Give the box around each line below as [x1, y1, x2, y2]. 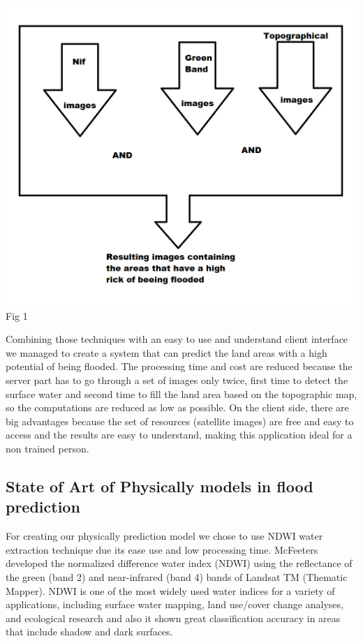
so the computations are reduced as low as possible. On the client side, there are [6, 400, 349, 415]
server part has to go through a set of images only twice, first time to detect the [6, 372, 348, 387]
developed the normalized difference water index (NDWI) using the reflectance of [6, 556, 353, 570]
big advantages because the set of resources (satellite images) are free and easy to [6, 413, 354, 428]
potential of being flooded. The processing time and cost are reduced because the [6, 359, 353, 374]
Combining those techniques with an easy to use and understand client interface [6, 332, 348, 346]
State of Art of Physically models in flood [6, 475, 313, 496]
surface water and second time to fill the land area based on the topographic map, [6, 386, 357, 401]
